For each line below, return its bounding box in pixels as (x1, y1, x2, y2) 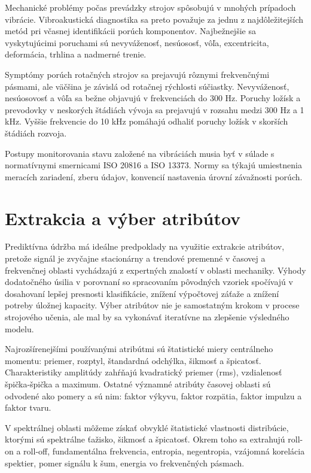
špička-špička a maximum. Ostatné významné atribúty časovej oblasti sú (5, 377, 271, 390)
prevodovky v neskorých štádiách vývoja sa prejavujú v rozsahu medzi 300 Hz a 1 (5, 103, 304, 116)
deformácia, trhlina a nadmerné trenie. (5, 48, 147, 60)
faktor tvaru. (5, 401, 51, 414)
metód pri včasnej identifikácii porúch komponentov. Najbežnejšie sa (5, 25, 256, 37)
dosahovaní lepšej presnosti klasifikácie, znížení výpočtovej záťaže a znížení (5, 287, 279, 299)
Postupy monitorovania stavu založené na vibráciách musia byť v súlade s (5, 147, 275, 159)
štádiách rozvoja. (5, 126, 67, 139)
